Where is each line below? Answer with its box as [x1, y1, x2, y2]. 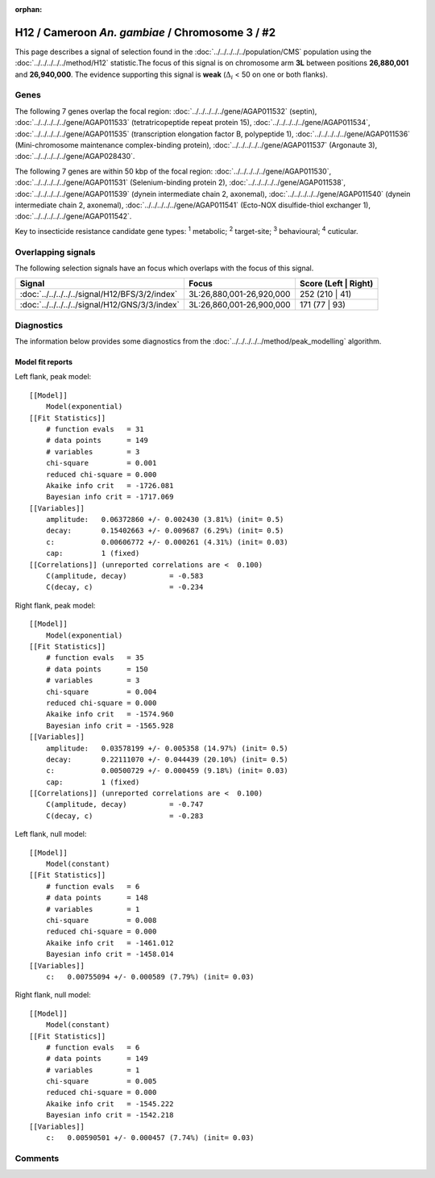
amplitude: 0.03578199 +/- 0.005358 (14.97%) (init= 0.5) [45, 743, 289, 753]
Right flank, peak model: [14, 600, 96, 610]
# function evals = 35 [45, 654, 144, 662]
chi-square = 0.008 [45, 916, 157, 925]
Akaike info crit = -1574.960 [45, 710, 174, 719]
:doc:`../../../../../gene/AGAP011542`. [14, 211, 132, 221]
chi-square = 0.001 [45, 458, 157, 468]
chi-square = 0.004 [45, 687, 157, 696]
